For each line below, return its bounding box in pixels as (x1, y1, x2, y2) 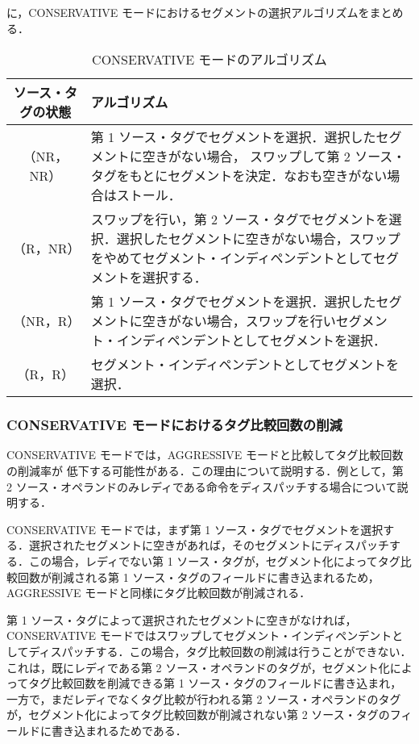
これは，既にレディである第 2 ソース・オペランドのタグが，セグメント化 (6, 658, 390, 675)
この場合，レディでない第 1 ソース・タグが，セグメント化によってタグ (28, 552, 400, 569)
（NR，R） (13, 311, 81, 331)
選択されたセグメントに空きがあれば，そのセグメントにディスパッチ (28, 537, 390, 554)
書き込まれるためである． (51, 721, 187, 738)
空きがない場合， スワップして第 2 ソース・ (142, 147, 406, 166)
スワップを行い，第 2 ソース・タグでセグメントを (90, 210, 389, 229)
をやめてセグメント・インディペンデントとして (90, 249, 374, 268)
